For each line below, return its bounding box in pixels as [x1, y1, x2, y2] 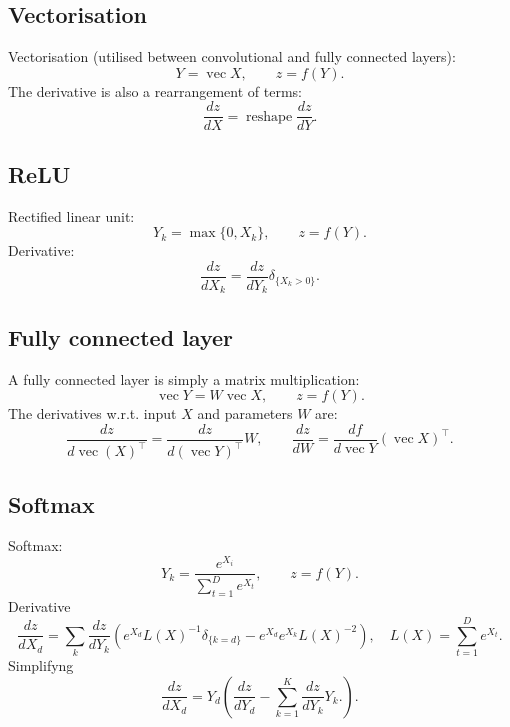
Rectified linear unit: [8, 205, 135, 226]
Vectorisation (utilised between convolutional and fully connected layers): [8, 46, 456, 67]
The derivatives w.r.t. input [8, 403, 177, 424]
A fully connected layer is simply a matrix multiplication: [8, 368, 360, 389]
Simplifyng [8, 654, 74, 675]
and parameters [197, 403, 293, 424]
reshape [246, 109, 293, 124]
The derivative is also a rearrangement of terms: [8, 80, 302, 101]
